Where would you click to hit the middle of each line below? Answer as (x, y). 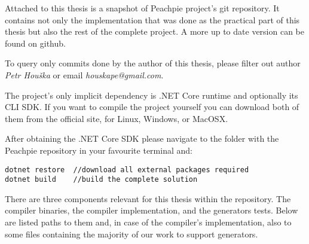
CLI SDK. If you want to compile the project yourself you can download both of (152, 107)
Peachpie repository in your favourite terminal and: (99, 150)
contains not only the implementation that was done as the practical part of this (152, 19)
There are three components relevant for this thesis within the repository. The (148, 198)
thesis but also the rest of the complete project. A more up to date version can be (154, 31)
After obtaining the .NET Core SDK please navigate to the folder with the (142, 138)
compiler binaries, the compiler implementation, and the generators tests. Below (152, 210)
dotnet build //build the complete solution (101, 180)
